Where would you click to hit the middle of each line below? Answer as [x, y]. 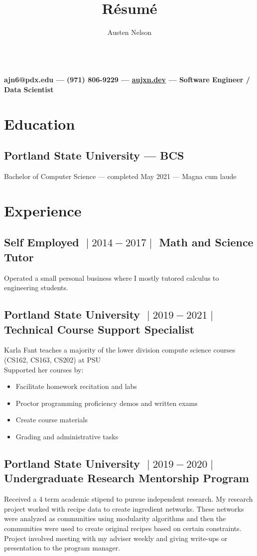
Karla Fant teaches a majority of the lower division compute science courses [120, 350]
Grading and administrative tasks [67, 436]
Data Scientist [29, 89]
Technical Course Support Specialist [99, 329]
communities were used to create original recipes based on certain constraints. [123, 528]
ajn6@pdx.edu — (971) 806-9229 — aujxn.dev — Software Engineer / [127, 80]
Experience [43, 210]
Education [40, 123]
